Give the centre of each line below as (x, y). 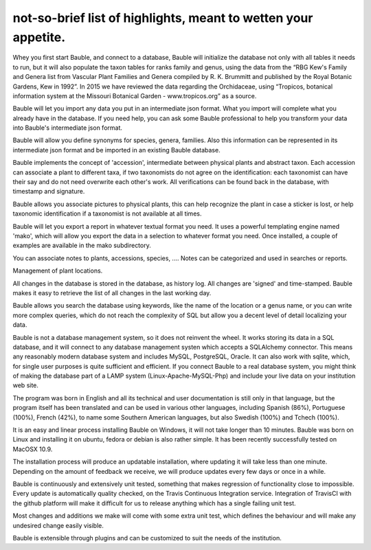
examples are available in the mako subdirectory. (82, 245)
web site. (26, 385)
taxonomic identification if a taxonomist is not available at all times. (107, 214)
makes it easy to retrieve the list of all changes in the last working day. (112, 293)
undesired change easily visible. (58, 525)
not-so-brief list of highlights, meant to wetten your (163, 18)
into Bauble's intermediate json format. (68, 128)
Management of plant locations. (58, 271)
